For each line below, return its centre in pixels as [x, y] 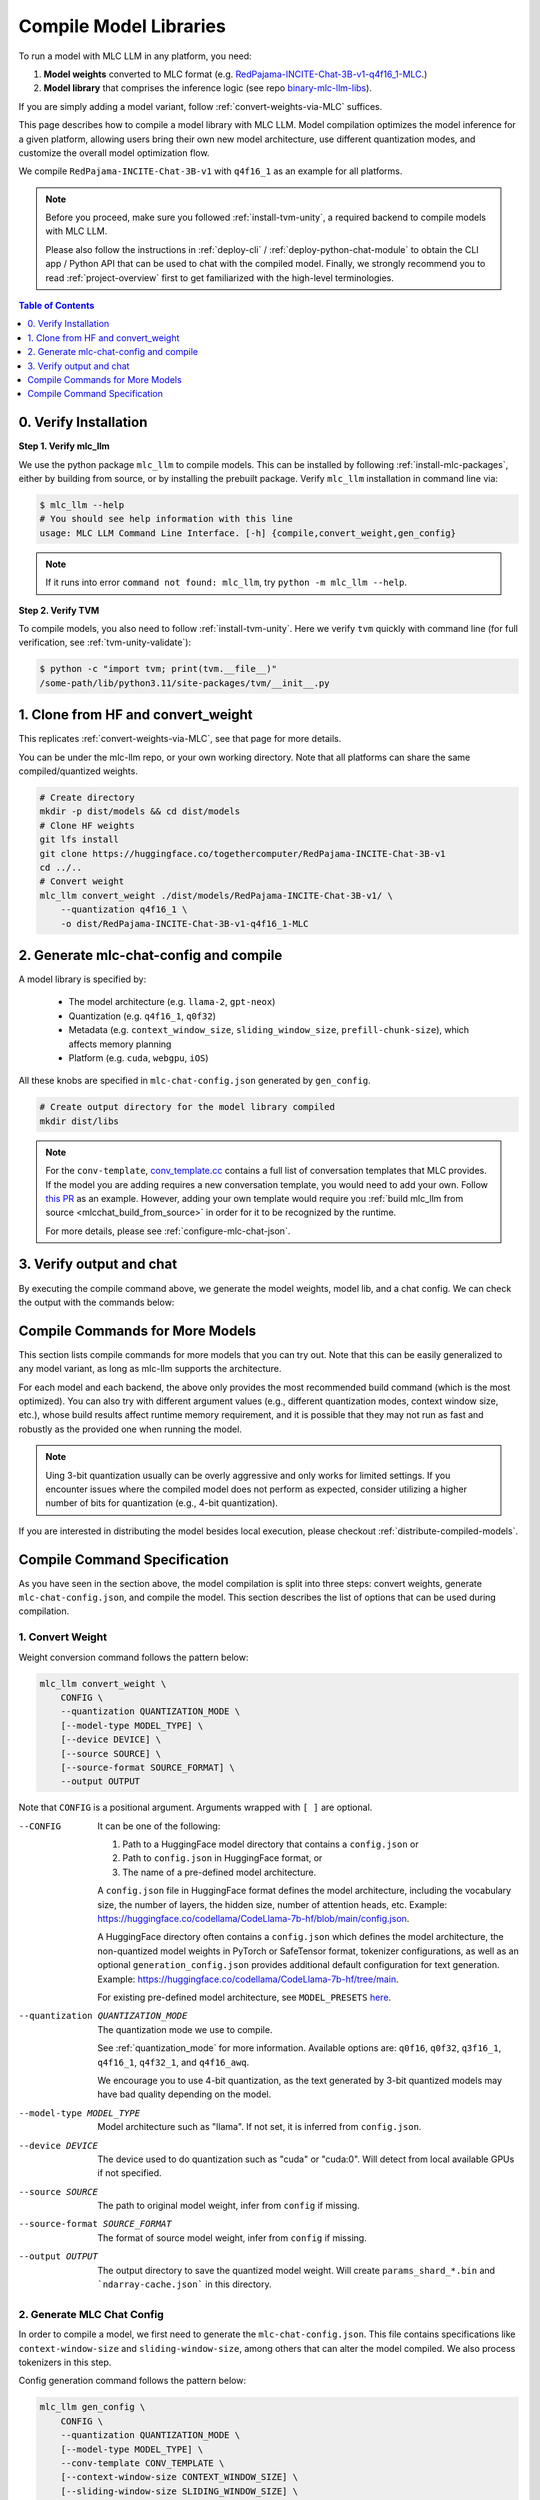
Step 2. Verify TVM [59, 610]
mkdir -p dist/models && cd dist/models [139, 811]
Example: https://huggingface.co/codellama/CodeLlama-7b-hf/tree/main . [248, 1979]
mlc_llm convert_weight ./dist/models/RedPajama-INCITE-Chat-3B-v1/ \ [216, 895]
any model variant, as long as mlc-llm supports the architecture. [150, 1369]
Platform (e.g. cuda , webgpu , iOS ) [138, 1057]
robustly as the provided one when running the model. [130, 1429]
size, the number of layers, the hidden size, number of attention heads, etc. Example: [272, 1904]
